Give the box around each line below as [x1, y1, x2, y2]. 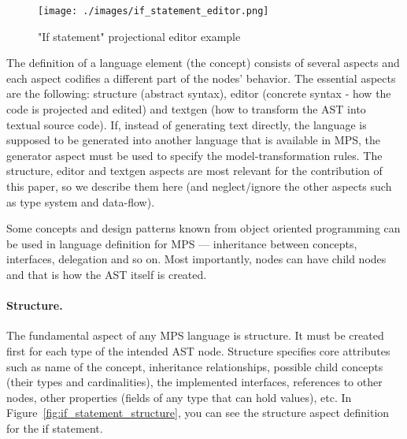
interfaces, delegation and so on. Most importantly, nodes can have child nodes [6, 251, 387, 267]
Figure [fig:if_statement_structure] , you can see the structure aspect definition [6, 404, 390, 421]
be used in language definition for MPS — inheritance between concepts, [6, 235, 357, 251]
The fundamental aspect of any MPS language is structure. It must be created [6, 327, 384, 344]
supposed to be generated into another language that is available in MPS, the [6, 132, 380, 148]
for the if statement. [6, 419, 103, 436]
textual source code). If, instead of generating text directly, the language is [6, 116, 367, 132]
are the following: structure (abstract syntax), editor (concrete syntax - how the [6, 85, 391, 102]
